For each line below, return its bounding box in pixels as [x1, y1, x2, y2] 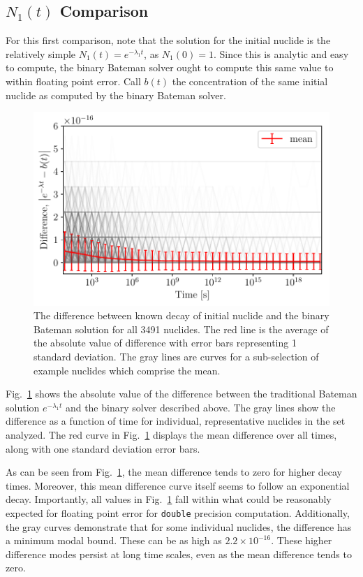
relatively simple [6, 46, 76, 61]
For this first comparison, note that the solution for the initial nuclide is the [6, 33, 331, 48]
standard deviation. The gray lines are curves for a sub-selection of [34, 349, 319, 363]
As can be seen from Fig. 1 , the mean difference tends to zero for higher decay [6, 465, 343, 479]
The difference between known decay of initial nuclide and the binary [34, 308, 329, 323]
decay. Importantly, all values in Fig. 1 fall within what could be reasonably [6, 492, 332, 506]
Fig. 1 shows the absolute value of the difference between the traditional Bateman [6, 386, 357, 401]
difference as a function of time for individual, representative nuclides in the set [6, 414, 346, 428]
